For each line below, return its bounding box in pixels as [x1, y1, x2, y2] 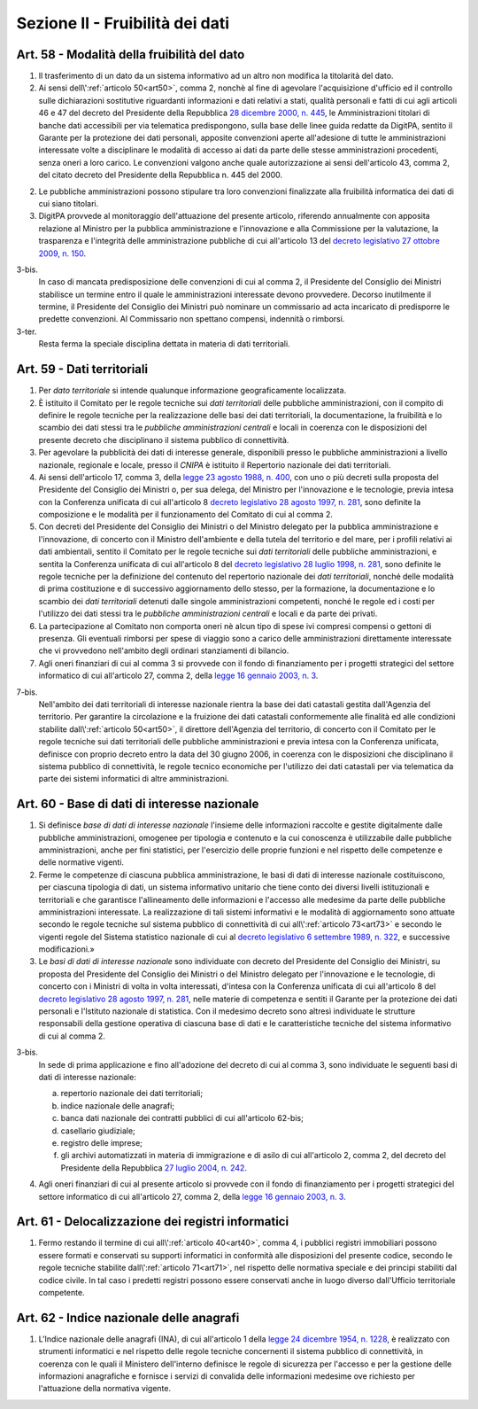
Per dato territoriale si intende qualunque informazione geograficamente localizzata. [38, 385, 347, 396]
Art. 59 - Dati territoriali [16, 362, 149, 377]
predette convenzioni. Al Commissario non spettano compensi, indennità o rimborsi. [38, 314, 345, 324]
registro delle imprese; [60, 1137, 143, 1148]
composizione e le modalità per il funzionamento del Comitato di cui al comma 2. [38, 510, 334, 520]
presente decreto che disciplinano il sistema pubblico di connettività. [38, 434, 289, 445]
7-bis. [16, 687, 38, 697]
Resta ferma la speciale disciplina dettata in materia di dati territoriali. [38, 339, 291, 349]
